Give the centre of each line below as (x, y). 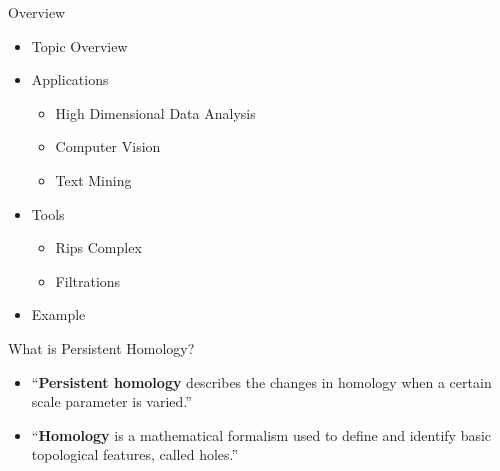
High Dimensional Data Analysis (155, 112)
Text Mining (93, 179)
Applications (70, 79)
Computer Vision (108, 146)
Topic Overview (79, 45)
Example (58, 314)
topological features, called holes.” (135, 454)
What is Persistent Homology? (101, 347)
